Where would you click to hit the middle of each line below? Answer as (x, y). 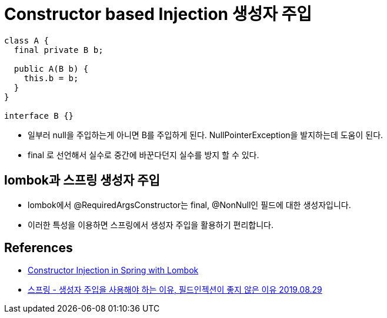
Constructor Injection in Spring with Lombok (113, 270)
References (39, 248)
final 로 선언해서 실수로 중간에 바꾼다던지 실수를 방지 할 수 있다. (144, 155)
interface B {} (39, 116)
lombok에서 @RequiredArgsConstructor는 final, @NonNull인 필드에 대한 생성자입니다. (189, 205)
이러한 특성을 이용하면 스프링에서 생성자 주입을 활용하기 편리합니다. (151, 225)
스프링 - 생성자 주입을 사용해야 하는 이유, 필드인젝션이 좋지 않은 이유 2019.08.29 (175, 290)
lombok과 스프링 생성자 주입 (82, 180)
